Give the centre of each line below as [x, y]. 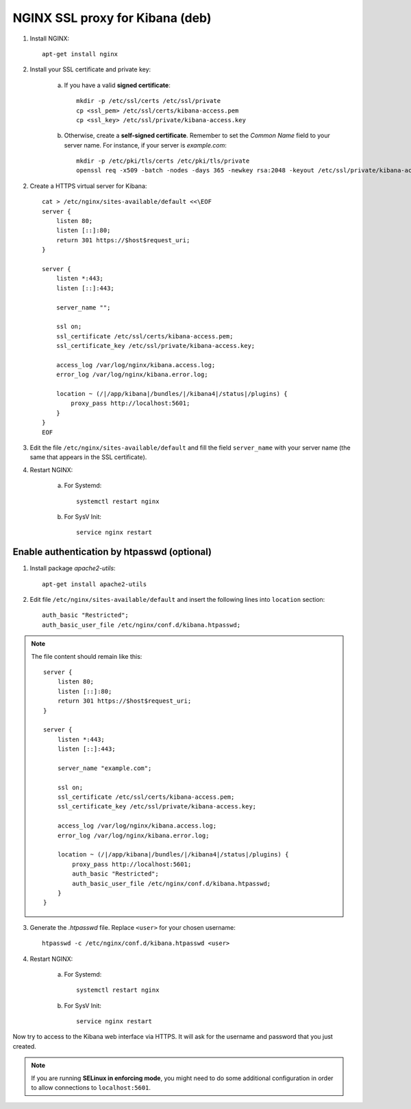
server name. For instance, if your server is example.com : [146, 145]
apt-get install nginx [80, 54]
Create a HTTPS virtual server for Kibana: [88, 186]
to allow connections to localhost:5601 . [91, 1088]
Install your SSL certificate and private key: [90, 69]
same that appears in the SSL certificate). [88, 457]
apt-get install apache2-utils [95, 584]
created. [25, 1046]
